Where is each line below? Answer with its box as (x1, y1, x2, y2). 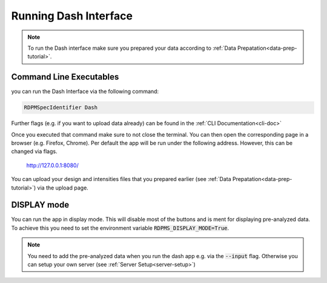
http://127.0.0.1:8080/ (26, 162, 79, 169)
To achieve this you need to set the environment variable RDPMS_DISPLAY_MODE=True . (11, 224, 230, 231)
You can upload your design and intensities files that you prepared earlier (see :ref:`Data (11, 176, 231, 183)
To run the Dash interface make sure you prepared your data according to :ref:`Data (27, 44, 236, 52)
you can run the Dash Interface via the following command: (11, 88, 159, 95)
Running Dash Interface (11, 9, 133, 22)
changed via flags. (11, 148, 58, 155)
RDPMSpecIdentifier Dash (24, 104, 98, 111)
